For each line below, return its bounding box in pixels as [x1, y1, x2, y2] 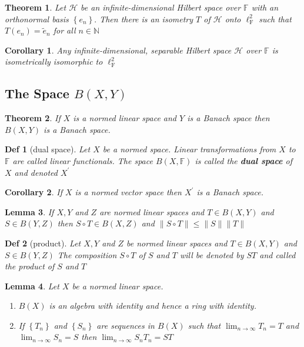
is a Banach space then [187, 112, 270, 124]
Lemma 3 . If [5, 205, 54, 218]
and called [259, 248, 296, 261]
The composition [57, 248, 117, 261]
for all [53, 24, 76, 36]
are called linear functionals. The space [12, 154, 153, 166]
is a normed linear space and [73, 112, 177, 124]
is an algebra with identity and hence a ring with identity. [49, 299, 256, 312]
